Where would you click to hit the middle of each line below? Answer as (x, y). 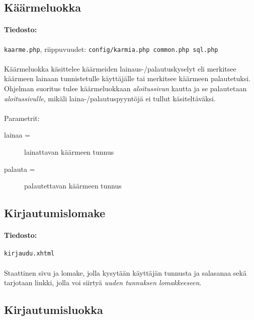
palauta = (20, 169)
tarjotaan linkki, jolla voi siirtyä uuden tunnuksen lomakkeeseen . (103, 282)
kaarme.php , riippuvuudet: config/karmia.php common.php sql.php (111, 49)
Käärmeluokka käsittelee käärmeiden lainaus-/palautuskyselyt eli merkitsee (120, 68)
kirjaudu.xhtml (29, 254)
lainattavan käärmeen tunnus (69, 151)
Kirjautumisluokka (54, 310)
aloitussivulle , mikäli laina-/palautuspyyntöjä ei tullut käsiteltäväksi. (110, 98)
